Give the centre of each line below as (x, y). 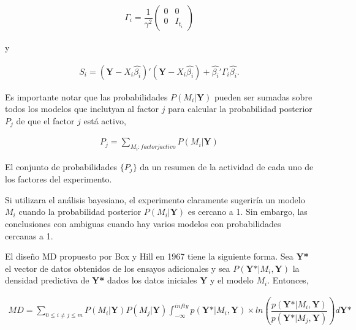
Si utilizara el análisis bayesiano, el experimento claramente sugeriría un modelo (155, 199)
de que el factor (45, 120)
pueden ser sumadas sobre (263, 96)
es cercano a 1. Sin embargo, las (248, 212)
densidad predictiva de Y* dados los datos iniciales (101, 280)
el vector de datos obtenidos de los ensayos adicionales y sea (118, 268)
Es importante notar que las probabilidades (86, 96)
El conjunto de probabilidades (61, 166)
